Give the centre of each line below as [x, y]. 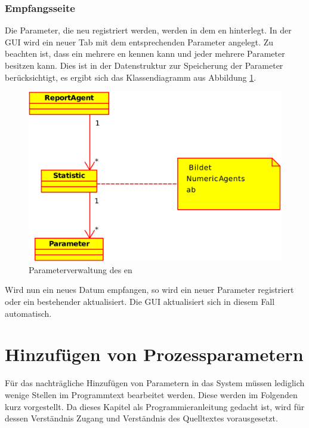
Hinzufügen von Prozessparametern [154, 354]
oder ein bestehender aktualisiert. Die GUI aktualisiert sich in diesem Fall [140, 302]
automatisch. [28, 313]
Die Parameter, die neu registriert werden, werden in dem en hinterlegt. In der [148, 30]
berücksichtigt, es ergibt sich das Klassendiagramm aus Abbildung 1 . [131, 77]
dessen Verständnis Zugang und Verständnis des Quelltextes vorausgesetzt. [141, 418]
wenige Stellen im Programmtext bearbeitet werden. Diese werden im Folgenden [151, 394]
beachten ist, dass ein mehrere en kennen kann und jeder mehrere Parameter [145, 53]
